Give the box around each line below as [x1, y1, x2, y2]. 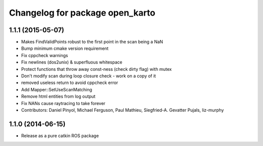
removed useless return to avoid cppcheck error [21, 80, 118, 85]
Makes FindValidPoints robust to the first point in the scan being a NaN [21, 39, 163, 45]
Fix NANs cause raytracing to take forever [21, 100, 106, 106]
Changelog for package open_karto [9, 7, 155, 18]
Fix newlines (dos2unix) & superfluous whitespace [21, 59, 123, 65]
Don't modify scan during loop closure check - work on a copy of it [21, 73, 156, 79]
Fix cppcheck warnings [21, 52, 68, 58]
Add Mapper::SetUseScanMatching [21, 86, 93, 92]
